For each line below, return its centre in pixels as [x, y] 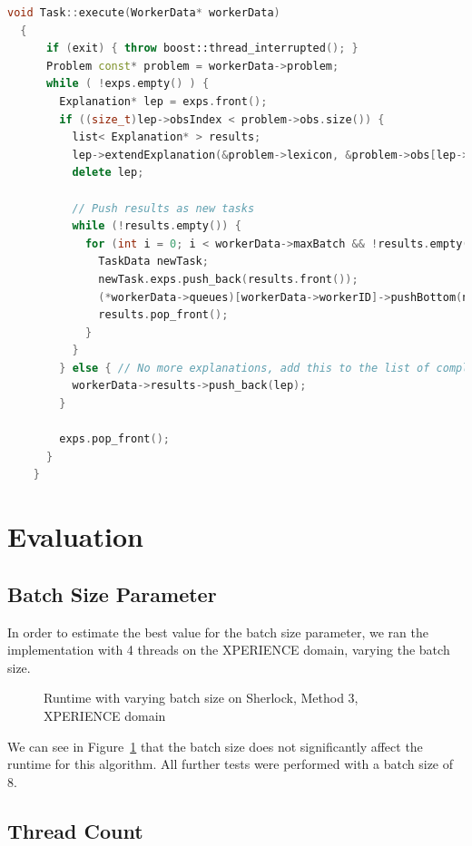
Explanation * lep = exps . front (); [163, 101]
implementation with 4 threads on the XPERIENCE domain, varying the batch [229, 650]
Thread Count [75, 830]
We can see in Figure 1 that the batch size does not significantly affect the [215, 746]
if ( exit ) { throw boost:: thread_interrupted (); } [202, 49]
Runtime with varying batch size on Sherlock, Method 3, [201, 698]
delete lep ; [108, 173]
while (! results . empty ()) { [157, 226]
